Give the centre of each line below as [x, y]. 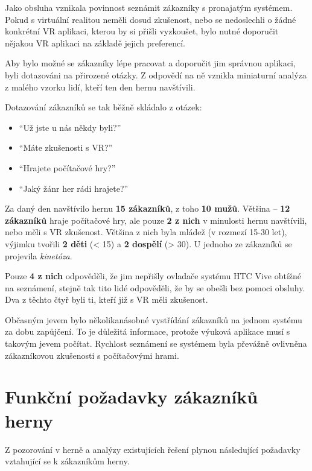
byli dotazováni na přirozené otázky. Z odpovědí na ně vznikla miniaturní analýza [156, 74]
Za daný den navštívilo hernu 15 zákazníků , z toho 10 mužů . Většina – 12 [148, 208]
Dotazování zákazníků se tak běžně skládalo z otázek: [103, 107]
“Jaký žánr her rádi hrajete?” [74, 188]
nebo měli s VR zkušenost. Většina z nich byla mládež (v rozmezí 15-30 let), [146, 232]
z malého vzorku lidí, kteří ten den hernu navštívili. [100, 87]
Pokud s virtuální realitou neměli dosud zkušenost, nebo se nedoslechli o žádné [151, 19]
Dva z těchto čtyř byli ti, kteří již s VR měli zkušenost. [107, 299]
